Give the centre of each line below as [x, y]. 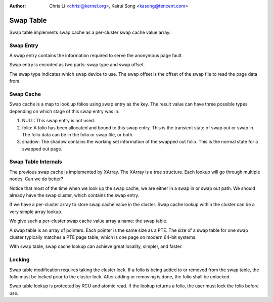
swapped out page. [42, 148]
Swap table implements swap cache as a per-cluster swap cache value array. [90, 32]
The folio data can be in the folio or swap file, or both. [78, 134]
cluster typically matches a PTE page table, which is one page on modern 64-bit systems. [103, 237]
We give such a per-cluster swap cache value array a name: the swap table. [88, 221]
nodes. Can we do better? [36, 179]
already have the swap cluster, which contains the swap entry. [74, 195]
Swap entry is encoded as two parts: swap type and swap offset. [77, 65]
